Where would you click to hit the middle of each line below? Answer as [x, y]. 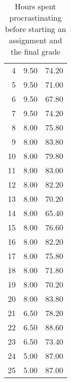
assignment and [35, 40]
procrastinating [35, 17]
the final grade [35, 51]
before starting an [35, 29]
